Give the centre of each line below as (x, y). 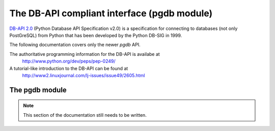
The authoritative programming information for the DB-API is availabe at (85, 54)
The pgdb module (38, 90)
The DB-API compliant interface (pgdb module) (111, 13)
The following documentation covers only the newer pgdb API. (75, 45)
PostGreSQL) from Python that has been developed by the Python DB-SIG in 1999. (96, 35)
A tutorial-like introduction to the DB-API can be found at (69, 68)
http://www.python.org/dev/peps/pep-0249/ (69, 61)
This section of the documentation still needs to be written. (85, 115)
